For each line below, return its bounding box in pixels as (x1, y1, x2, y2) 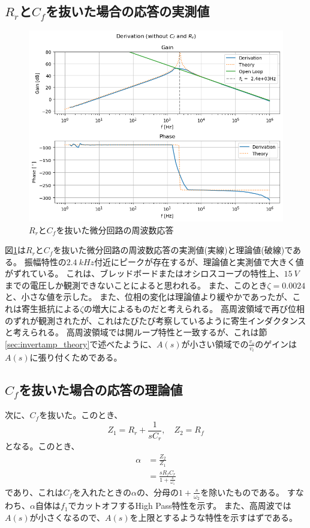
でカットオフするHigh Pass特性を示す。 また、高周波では (68, 499, 291, 512)
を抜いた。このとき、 (39, 409, 123, 421)
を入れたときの (72, 485, 131, 498)
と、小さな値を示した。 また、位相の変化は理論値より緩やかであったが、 (5, 290, 293, 303)
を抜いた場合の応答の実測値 (46, 2, 210, 20)
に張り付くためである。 (29, 351, 122, 364)
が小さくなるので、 (29, 511, 105, 523)
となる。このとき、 (5, 440, 80, 452)
